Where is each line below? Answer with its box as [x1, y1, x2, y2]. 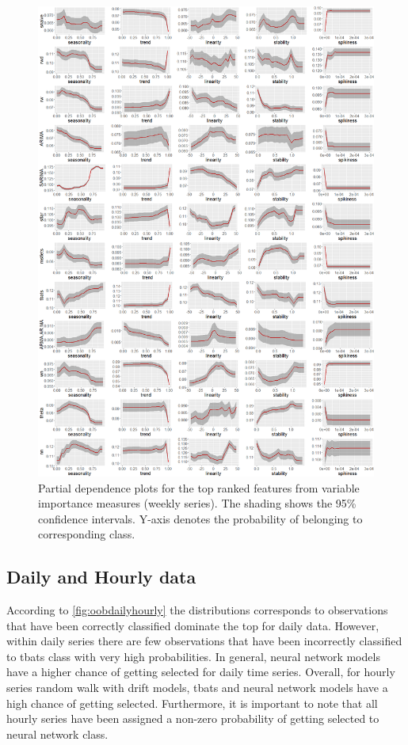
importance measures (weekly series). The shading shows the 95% [38, 495, 357, 511]
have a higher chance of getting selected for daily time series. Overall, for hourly [6, 663, 395, 680]
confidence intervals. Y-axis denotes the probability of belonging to [38, 510, 363, 526]
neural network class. [6, 725, 109, 742]
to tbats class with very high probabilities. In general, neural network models [6, 648, 380, 664]
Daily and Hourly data [6, 564, 196, 589]
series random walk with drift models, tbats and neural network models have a [6, 679, 388, 696]
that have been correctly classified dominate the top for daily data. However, [6, 617, 379, 633]
